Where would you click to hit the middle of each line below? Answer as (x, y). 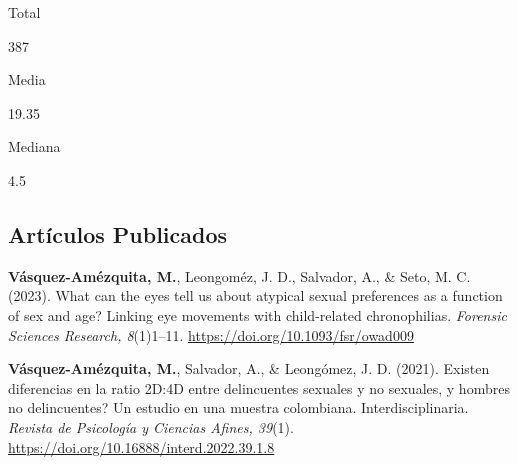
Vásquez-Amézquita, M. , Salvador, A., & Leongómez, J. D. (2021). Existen (249, 368)
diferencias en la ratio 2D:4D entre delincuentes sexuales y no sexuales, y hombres (259, 387)
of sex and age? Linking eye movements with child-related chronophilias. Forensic (257, 314)
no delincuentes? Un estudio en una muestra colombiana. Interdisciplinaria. (238, 407)
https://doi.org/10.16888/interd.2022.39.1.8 (141, 446)
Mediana (34, 146)
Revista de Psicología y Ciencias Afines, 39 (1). (151, 426)
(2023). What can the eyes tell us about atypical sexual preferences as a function (255, 295)
